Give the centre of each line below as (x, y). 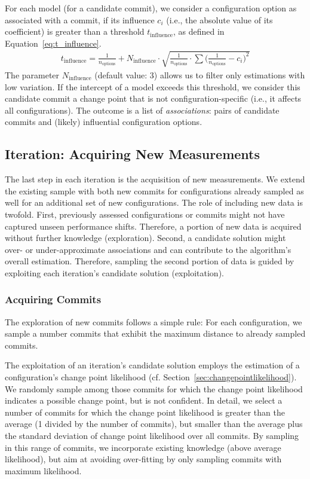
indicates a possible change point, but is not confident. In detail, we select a (144, 400)
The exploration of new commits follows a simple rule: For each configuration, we (154, 321)
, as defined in (199, 31)
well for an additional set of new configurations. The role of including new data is (154, 202)
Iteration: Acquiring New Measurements (133, 154)
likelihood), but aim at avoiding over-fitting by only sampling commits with (143, 459)
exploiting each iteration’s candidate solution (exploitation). (114, 272)
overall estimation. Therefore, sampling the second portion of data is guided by (150, 261)
